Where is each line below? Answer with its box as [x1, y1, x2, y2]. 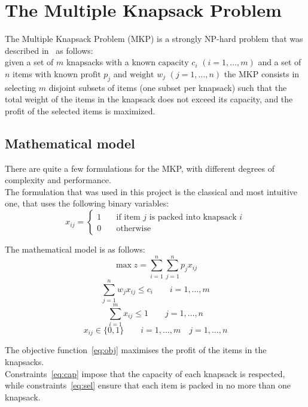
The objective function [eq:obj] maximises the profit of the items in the [5, 344, 267, 356]
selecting [5, 81, 36, 93]
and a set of [258, 56, 301, 68]
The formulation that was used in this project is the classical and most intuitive [5, 185, 298, 198]
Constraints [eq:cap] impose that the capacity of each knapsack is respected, [5, 367, 285, 379]
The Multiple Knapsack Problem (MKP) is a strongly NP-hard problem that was [5, 32, 303, 45]
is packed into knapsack [149, 213, 237, 222]
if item [116, 213, 141, 222]
